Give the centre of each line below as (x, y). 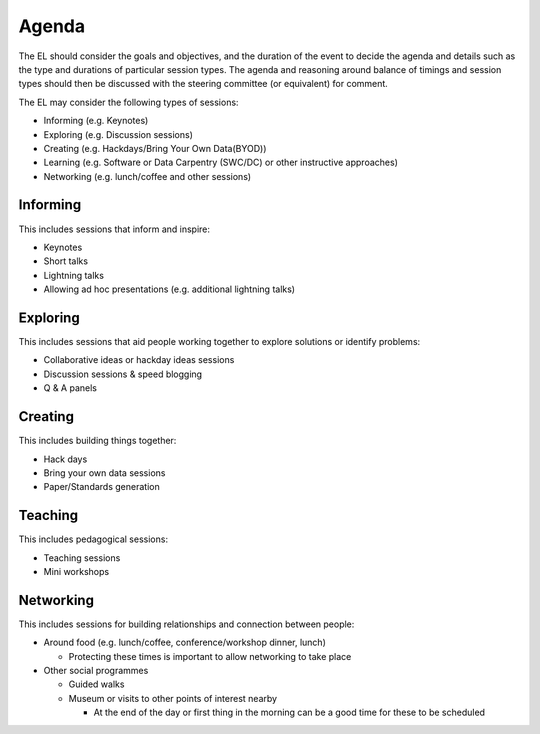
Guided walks (96, 684)
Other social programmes (96, 671)
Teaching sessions (82, 557)
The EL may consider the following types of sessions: (128, 102)
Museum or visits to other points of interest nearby (173, 698)
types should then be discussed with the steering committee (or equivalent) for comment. (203, 84)
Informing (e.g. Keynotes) (96, 121)
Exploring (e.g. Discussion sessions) (118, 134)
